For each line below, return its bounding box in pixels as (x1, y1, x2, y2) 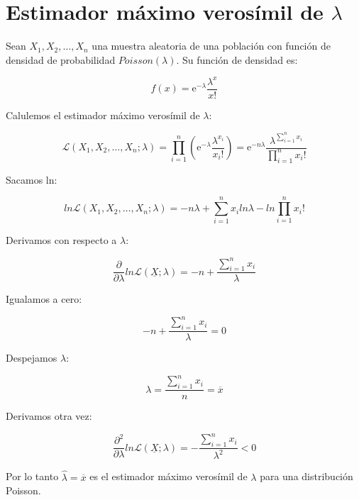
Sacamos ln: (6, 172, 57, 187)
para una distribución (260, 469, 353, 484)
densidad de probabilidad (6, 52, 116, 67)
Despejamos (6, 350, 57, 365)
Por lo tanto (6, 469, 59, 484)
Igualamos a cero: (6, 291, 82, 306)
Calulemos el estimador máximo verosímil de (6, 107, 200, 122)
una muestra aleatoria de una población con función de (92, 38, 331, 53)
